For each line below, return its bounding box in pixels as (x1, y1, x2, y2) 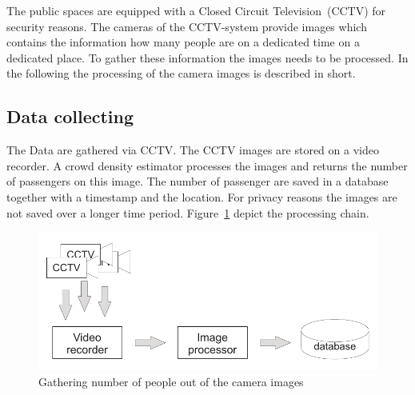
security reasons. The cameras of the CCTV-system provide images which (6, 18, 367, 34)
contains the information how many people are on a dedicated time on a (6, 34, 360, 50)
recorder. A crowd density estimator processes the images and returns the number (6, 157, 408, 174)
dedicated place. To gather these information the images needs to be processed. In (6, 49, 409, 66)
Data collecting (6, 104, 134, 129)
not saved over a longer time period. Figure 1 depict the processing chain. (6, 204, 369, 221)
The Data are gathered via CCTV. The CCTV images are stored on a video (6, 142, 379, 158)
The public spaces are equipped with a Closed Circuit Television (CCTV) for (6, 2, 386, 18)
